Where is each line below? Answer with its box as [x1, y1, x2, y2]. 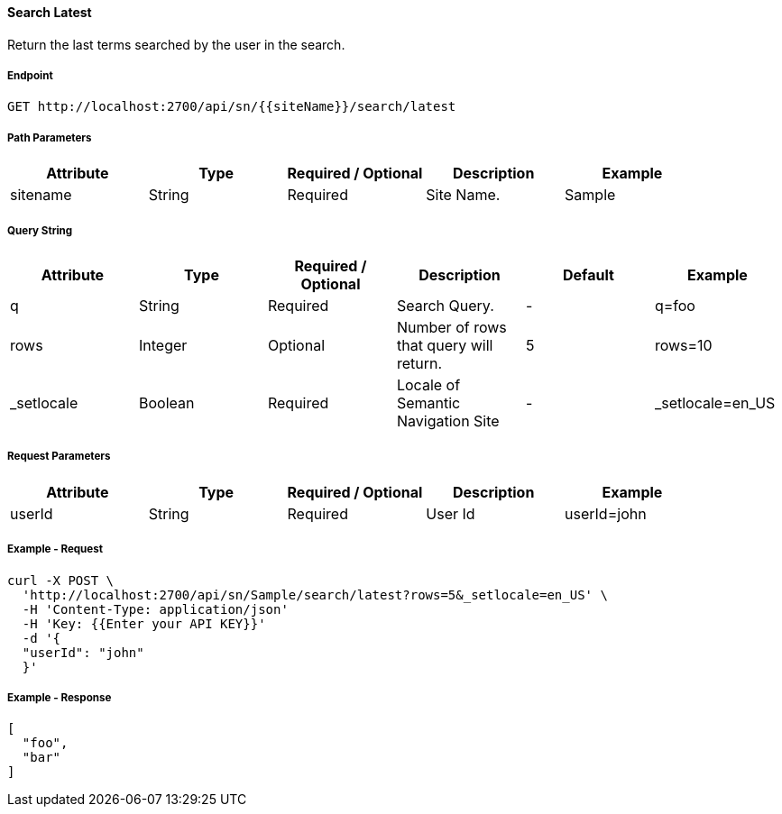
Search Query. [396, 296, 494, 315]
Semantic [396, 393, 461, 412]
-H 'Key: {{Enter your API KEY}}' [22, 616, 266, 631]
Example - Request [7, 543, 104, 556]
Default [563, 265, 614, 284]
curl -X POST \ [7, 572, 115, 588]
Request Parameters [7, 450, 111, 463]
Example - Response [7, 691, 112, 704]
